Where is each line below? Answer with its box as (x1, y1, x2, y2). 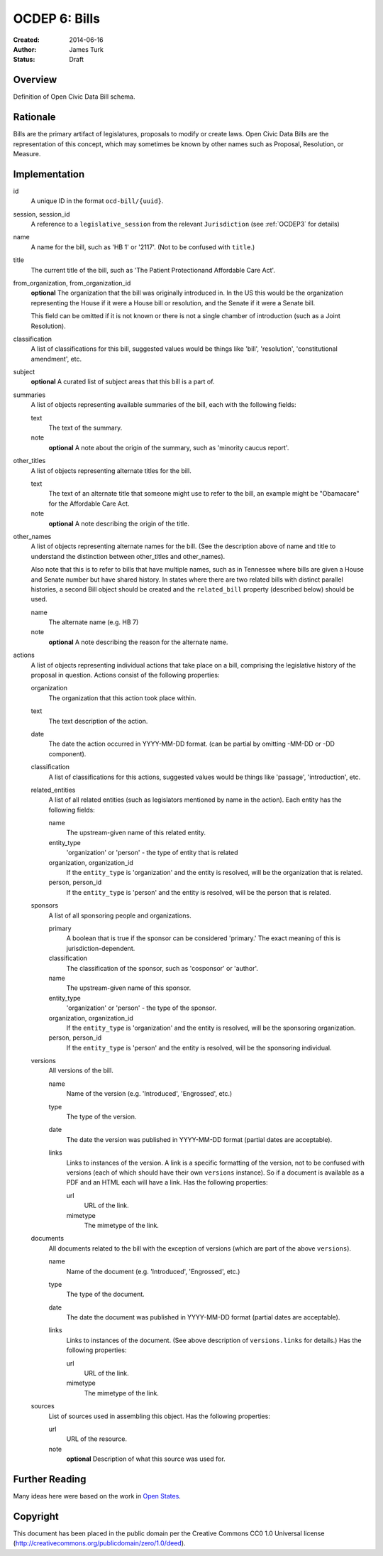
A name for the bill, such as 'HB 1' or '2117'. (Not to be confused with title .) (30, 242, 255, 251)
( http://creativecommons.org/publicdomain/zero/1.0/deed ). (13, 1539, 186, 1547)
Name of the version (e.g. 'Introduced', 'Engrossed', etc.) (66, 1089, 233, 1098)
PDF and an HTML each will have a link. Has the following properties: (66, 1178, 269, 1187)
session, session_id (13, 210, 70, 218)
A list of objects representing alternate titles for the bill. (30, 466, 191, 475)
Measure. (13, 149, 41, 158)
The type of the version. (66, 1112, 137, 1121)
